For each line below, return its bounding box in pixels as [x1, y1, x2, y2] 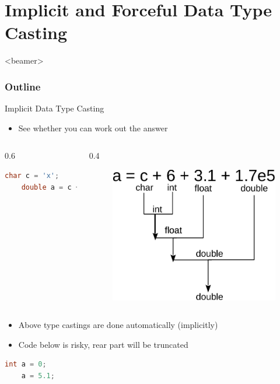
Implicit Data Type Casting [5, 102, 104, 114]
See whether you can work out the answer [18, 121, 168, 134]
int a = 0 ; [5, 360, 47, 369]
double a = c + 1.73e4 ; [21, 183, 155, 191]
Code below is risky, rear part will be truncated [18, 338, 188, 350]
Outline [5, 79, 41, 93]
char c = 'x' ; [5, 171, 60, 180]
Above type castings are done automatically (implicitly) [18, 319, 218, 331]
